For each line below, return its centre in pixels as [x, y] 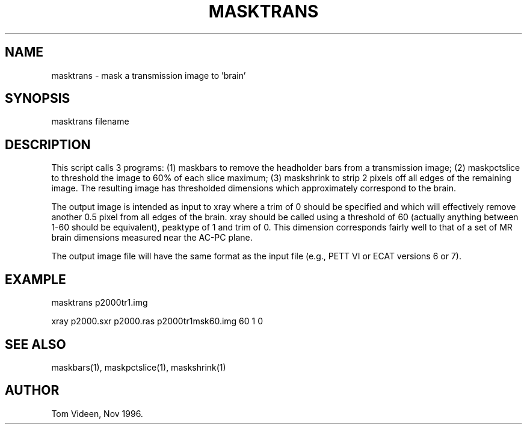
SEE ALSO [35, 344]
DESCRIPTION [48, 144]
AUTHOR [32, 390]
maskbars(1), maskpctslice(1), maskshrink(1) [139, 367]
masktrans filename [90, 122]
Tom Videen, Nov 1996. [97, 413]
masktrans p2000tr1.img [100, 303]
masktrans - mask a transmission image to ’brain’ [149, 75]
